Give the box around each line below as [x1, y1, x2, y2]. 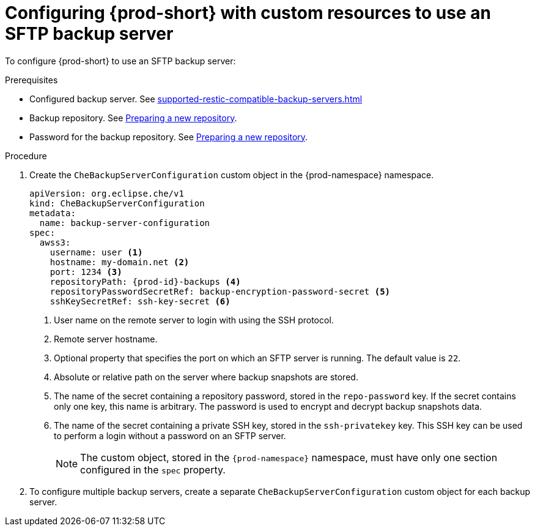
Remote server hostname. [54, 333, 158, 344]
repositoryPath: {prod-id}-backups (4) [50, 276, 241, 287]
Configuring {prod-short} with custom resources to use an [5, 2, 491, 23]
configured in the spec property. [80, 463, 226, 476]
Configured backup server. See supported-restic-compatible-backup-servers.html [29, 93, 363, 104]
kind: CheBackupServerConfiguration [29, 198, 205, 208]
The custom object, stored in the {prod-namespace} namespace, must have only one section [80, 451, 498, 464]
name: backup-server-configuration [39, 217, 210, 228]
